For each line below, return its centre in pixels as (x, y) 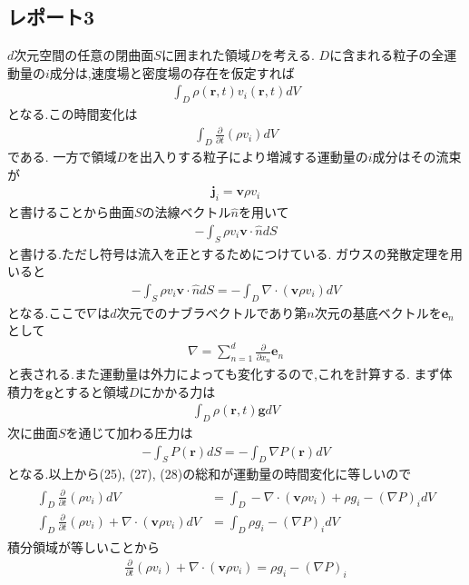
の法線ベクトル (186, 212)
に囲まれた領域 (205, 55)
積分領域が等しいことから (83, 546)
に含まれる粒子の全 (387, 55)
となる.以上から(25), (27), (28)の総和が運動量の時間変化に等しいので (210, 474)
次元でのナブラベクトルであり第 (212, 312)
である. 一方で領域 (62, 157)
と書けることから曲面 (71, 212)
